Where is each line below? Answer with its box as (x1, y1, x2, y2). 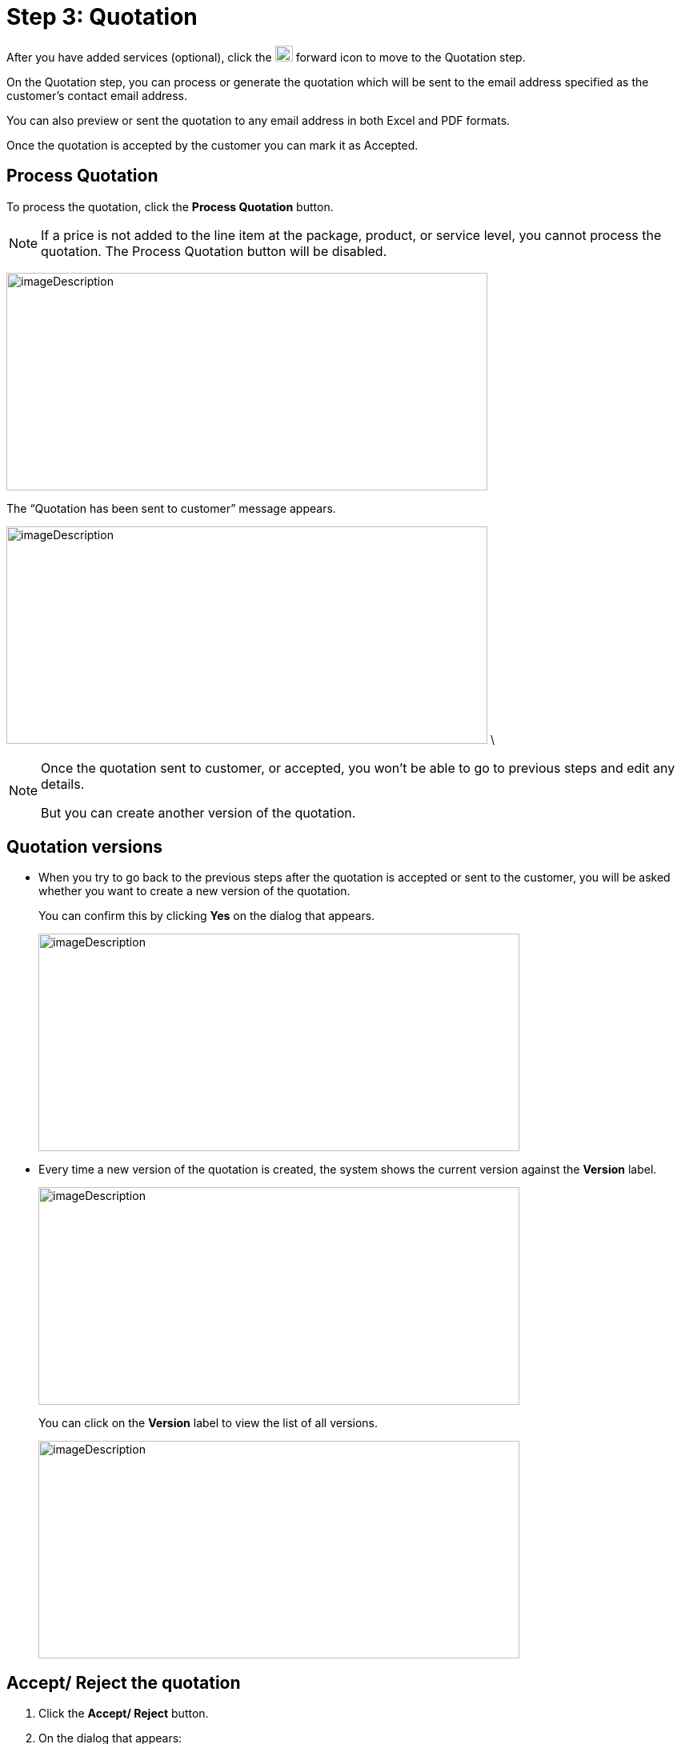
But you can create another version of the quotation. (41, 804, 356, 821)
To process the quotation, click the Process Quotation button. (6, 199, 334, 214)
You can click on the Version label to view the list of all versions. (38, 1416, 379, 1430)
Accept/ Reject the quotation (6, 1672, 241, 1693)
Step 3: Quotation (6, 3, 198, 30)
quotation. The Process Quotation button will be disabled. (41, 242, 387, 259)
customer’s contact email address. (6, 88, 188, 102)
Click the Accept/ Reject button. (38, 1706, 209, 1721)
